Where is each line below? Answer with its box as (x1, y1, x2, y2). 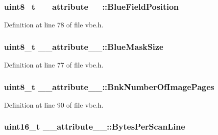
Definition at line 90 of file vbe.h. (4, 99, 104, 110)
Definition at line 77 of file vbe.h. (4, 60, 104, 70)
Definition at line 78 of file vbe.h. (4, 20, 104, 30)
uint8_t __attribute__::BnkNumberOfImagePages (4, 80, 215, 92)
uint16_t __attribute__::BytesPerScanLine (4, 120, 185, 133)
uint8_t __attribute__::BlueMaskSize (4, 40, 164, 52)
